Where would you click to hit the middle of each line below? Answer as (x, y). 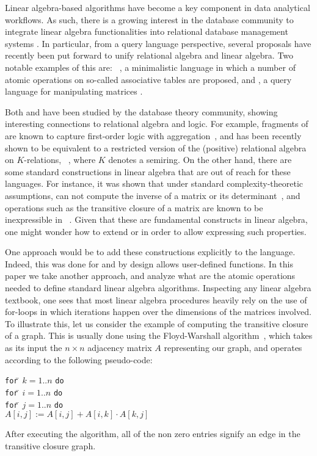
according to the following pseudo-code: (79, 359)
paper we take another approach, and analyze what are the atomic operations (150, 276)
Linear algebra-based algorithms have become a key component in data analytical (158, 7)
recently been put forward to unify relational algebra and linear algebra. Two (149, 55)
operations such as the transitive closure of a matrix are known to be (134, 207)
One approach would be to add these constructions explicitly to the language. (150, 252)
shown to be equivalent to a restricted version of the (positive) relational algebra (156, 147)
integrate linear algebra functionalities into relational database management (147, 31)
